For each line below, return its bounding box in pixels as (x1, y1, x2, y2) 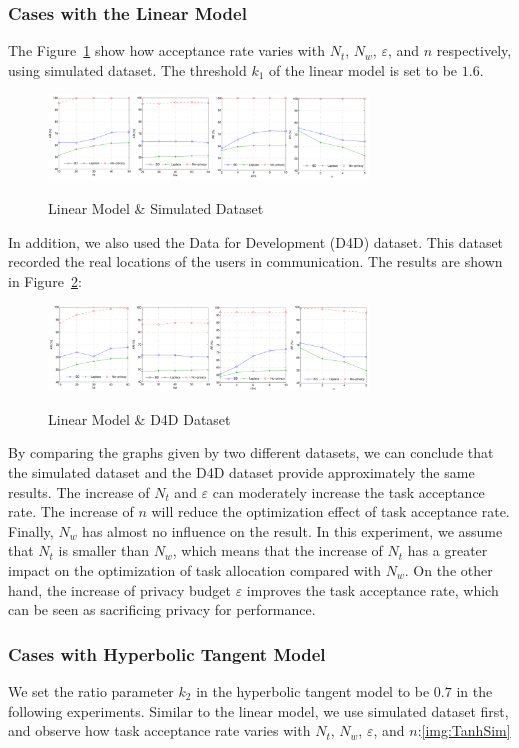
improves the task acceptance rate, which (246, 579, 499, 600)
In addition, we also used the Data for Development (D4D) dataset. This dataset (8, 231, 504, 252)
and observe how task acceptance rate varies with (8, 720, 311, 741)
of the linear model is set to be (269, 59, 458, 80)
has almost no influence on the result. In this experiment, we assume (82, 520, 503, 541)
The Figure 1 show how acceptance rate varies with (8, 40, 325, 61)
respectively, (436, 40, 512, 61)
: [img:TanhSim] (417, 720, 511, 741)
